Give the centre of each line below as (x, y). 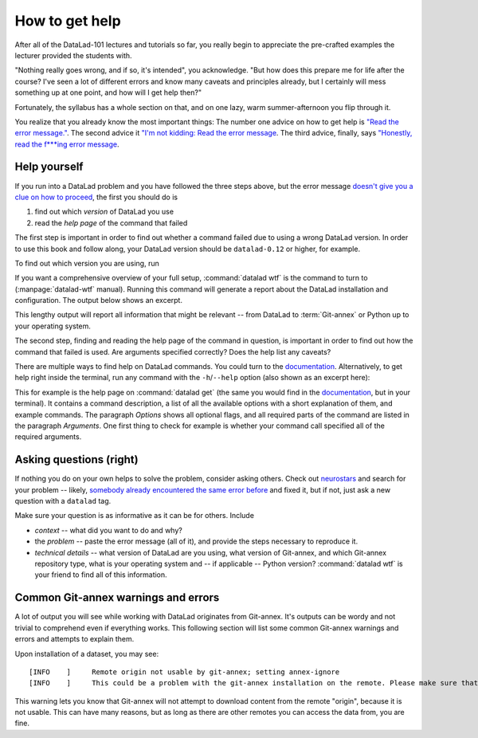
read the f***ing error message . (67, 144)
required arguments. (48, 437)
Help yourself (49, 167)
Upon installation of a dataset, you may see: (87, 654)
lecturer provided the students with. (73, 55)
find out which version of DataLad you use (104, 212)
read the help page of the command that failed (111, 222)
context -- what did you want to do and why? (108, 530)
